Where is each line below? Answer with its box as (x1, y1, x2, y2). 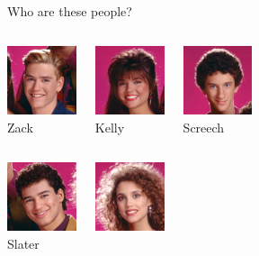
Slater (7, 233, 40, 252)
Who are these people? (7, 2, 132, 20)
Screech (183, 117, 225, 136)
